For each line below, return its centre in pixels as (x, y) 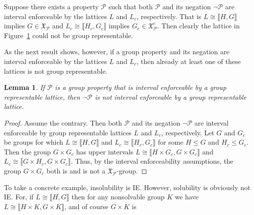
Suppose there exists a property (51, 6)
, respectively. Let (188, 132)
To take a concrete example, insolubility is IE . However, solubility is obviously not (127, 187)
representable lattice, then (42, 97)
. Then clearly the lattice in (198, 26)
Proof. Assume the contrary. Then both (63, 122)
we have (187, 197)
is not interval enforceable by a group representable (171, 97)
